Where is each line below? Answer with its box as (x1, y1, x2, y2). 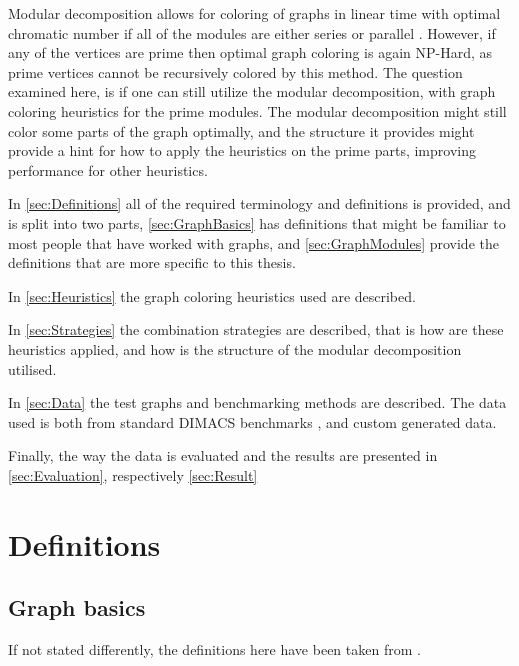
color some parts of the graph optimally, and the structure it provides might (8, 120, 475, 141)
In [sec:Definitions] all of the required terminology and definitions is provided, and (8, 193, 511, 214)
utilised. (8, 358, 57, 379)
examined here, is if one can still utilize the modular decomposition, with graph (8, 81, 496, 102)
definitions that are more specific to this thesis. (8, 252, 296, 273)
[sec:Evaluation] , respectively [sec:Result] (8, 464, 258, 485)
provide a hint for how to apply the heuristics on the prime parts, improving (8, 140, 476, 161)
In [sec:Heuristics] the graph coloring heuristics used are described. (8, 285, 416, 306)
